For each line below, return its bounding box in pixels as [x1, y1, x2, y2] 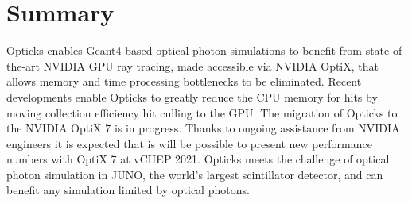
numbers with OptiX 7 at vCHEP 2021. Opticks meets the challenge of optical [6, 151, 390, 167]
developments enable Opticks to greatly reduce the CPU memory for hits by [6, 88, 378, 105]
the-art [6, 57, 41, 74]
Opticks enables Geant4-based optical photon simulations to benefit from [6, 42, 362, 59]
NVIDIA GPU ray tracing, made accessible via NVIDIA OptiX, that [43, 57, 379, 74]
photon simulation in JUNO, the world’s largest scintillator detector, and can [6, 166, 383, 182]
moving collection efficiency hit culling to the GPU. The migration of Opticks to [6, 104, 398, 121]
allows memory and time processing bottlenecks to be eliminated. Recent [6, 73, 362, 90]
